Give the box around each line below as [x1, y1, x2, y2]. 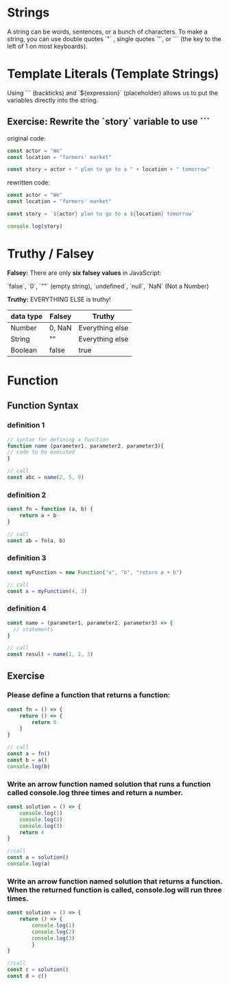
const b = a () [7, 756, 48, 764]
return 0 [32, 718, 57, 726]
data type [10, 311, 43, 321]
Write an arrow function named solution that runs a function [7, 779, 211, 789]
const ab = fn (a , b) [7, 537, 67, 544]
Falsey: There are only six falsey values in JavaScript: [7, 269, 162, 277]
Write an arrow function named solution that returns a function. [7, 876, 223, 886]
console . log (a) [7, 860, 51, 867]
